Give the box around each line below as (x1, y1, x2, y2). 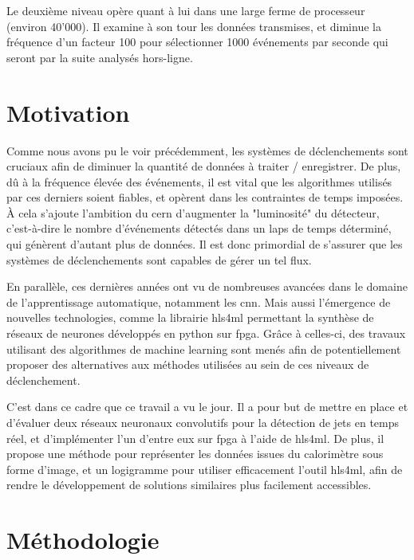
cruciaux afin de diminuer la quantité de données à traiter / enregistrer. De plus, (6, 158, 401, 174)
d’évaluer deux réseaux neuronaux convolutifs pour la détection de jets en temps (6, 414, 400, 430)
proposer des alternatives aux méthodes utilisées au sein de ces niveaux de (6, 356, 369, 373)
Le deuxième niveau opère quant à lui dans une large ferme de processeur (6, 2, 365, 18)
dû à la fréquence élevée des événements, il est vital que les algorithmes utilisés (6, 173, 392, 190)
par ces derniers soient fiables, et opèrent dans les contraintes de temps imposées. (6, 189, 404, 206)
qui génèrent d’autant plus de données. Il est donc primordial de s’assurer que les (6, 236, 403, 253)
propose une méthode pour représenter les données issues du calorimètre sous (6, 445, 384, 462)
